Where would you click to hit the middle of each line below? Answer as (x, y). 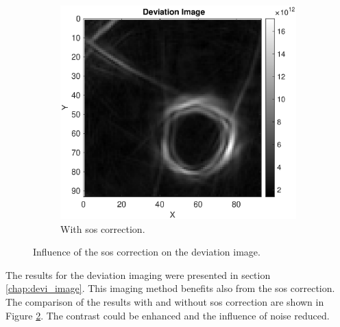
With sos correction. (103, 228)
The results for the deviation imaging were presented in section (138, 274)
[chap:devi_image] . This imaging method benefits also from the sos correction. (170, 288)
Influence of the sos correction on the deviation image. (147, 252)
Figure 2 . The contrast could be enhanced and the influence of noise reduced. (168, 315)
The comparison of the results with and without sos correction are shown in (165, 302)
